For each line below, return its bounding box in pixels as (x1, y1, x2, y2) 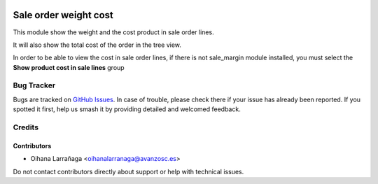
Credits (13, 122, 38, 132)
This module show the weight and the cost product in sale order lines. (13, 28, 214, 36)
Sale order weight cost (13, 9, 113, 21)
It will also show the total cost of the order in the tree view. (13, 41, 182, 49)
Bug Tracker (13, 80, 56, 90)
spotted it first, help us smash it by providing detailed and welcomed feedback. (13, 105, 241, 113)
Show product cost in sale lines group (13, 63, 125, 71)
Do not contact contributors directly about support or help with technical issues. (13, 167, 244, 176)
